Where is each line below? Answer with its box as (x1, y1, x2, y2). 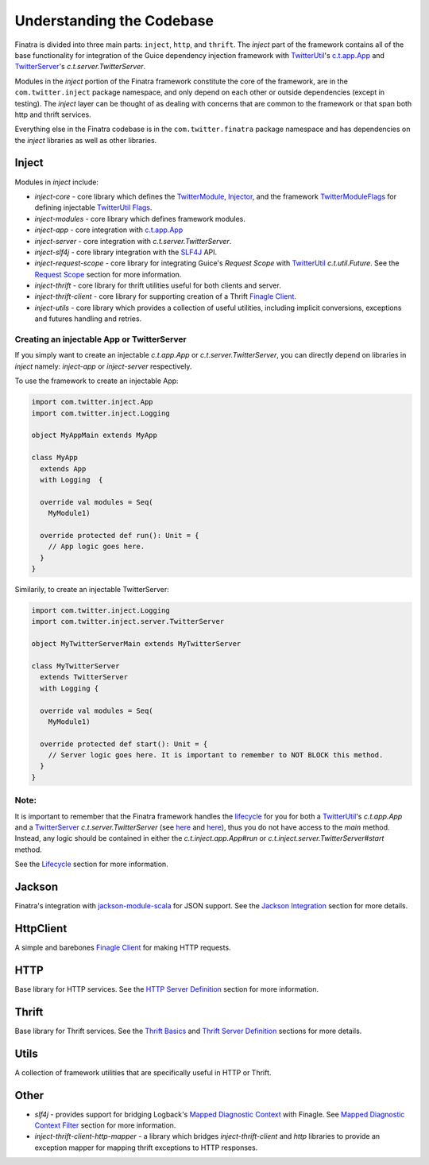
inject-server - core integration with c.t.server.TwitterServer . (34, 236, 232, 246)
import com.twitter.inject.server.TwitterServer (31, 617, 225, 626)
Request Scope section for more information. (34, 269, 182, 279)
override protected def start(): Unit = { (40, 739, 208, 749)
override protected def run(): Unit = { (40, 531, 199, 540)
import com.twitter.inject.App (31, 397, 154, 407)
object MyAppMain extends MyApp (31, 431, 158, 440)
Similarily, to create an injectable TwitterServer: (14, 585, 170, 594)
